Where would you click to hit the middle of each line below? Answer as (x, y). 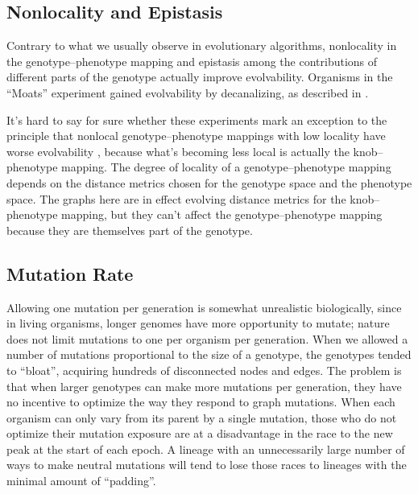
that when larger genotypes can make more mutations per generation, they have (204, 386)
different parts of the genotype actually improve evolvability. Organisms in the (200, 77)
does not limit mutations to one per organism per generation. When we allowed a (207, 338)
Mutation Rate (70, 273)
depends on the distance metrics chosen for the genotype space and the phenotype (209, 182)
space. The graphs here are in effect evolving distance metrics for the (176, 198)
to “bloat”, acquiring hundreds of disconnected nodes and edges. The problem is (204, 370)
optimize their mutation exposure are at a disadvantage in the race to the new (200, 433)
